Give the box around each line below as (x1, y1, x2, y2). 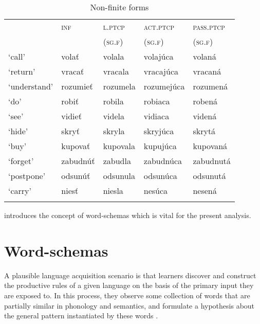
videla (103, 110, 125, 122)
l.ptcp (103, 21, 125, 32)
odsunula (103, 170, 135, 182)
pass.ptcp (193, 21, 225, 32)
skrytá (193, 125, 216, 137)
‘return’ (8, 65, 35, 77)
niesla (103, 185, 123, 196)
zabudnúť (61, 155, 95, 167)
